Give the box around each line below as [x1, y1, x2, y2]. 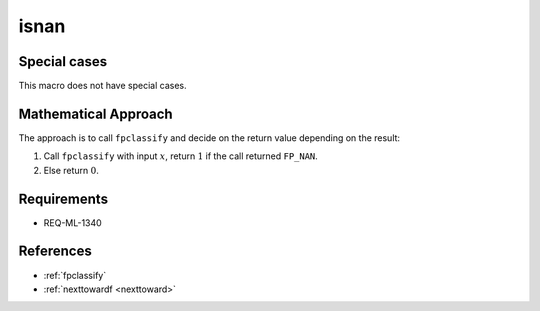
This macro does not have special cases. [18, 80, 187, 92]
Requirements [18, 190, 109, 207]
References [18, 243, 92, 260]
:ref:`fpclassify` [43, 269, 107, 281]
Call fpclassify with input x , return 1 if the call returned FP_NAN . [43, 150, 319, 162]
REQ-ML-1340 [43, 216, 102, 229]
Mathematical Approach [18, 105, 174, 122]
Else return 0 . [43, 164, 100, 176]
